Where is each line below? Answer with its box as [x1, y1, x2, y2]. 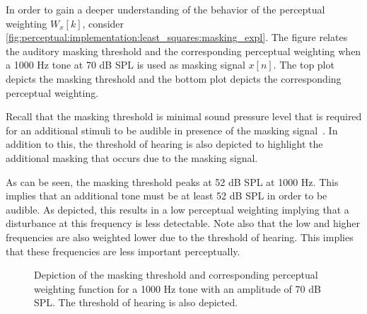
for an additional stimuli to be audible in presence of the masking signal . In [6, 122, 338, 137]
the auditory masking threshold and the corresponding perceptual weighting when [6, 43, 361, 58]
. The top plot [273, 57, 334, 72]
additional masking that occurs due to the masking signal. [6, 150, 258, 165]
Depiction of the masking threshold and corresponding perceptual [34, 267, 318, 282]
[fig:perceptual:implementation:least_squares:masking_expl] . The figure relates [6, 30, 348, 45]
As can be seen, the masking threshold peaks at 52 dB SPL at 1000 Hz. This [6, 174, 339, 189]
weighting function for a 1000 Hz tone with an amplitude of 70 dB [34, 281, 321, 296]
